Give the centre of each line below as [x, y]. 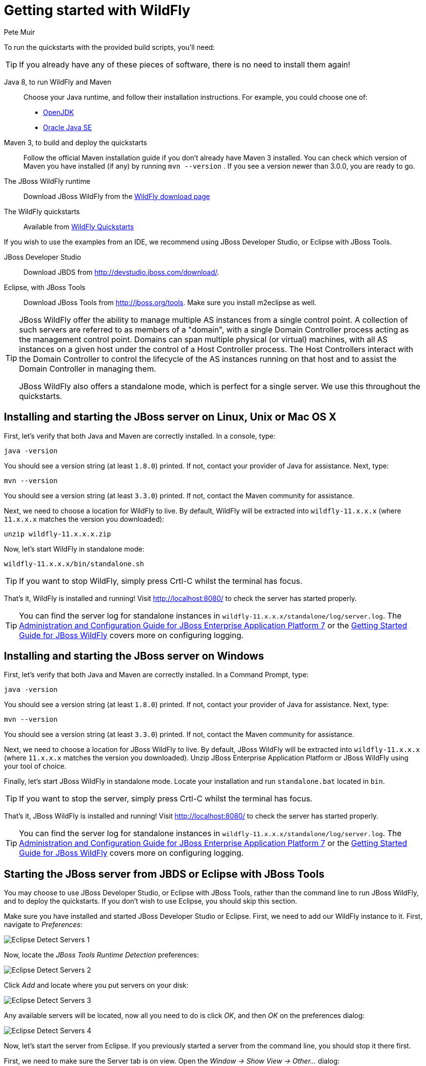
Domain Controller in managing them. [88, 368]
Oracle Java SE [67, 127]
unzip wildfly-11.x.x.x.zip [58, 534]
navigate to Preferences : [43, 925]
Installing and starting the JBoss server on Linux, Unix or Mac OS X [170, 417]
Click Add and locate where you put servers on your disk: [96, 985]
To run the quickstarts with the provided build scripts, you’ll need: [109, 47]
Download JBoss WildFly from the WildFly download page [117, 196]
